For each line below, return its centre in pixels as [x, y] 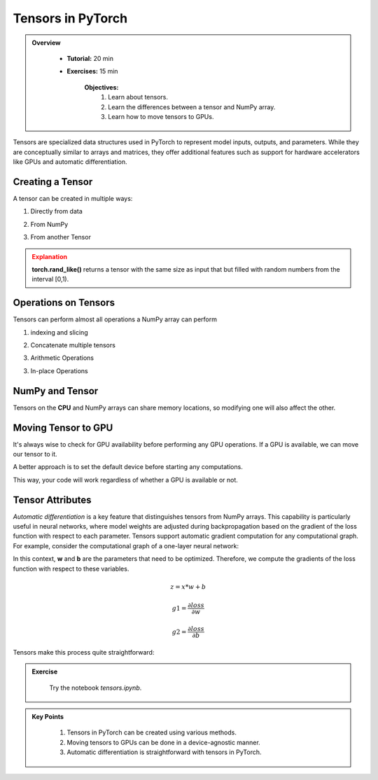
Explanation [50, 256]
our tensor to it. [35, 454]
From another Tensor [61, 237]
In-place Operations [59, 370]
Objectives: [101, 87]
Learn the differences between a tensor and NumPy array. [192, 107]
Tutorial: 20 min [90, 58]
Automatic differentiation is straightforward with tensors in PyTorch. [164, 752]
